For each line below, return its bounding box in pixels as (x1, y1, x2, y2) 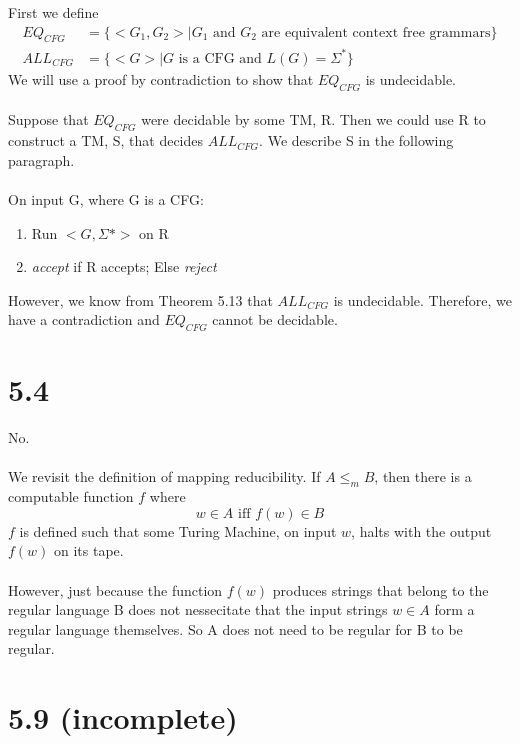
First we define (8, 2, 99, 22)
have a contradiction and (8, 309, 160, 330)
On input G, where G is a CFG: (8, 188, 204, 209)
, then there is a (374, 466, 472, 487)
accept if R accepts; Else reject (31, 256, 217, 277)
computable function (8, 486, 134, 507)
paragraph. (8, 149, 75, 170)
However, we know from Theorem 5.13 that (8, 289, 273, 310)
